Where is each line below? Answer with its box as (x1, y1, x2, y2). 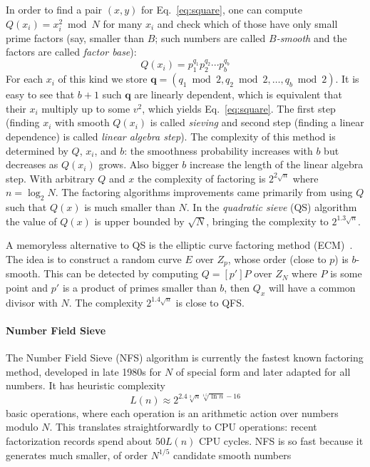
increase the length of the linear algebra (189, 157, 364, 172)
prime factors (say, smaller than (6, 30, 145, 45)
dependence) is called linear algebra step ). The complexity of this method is (6, 128, 336, 143)
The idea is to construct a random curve (6, 251, 182, 266)
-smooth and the (276, 30, 347, 45)
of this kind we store (58, 71, 148, 86)
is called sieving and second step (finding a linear (150, 115, 364, 130)
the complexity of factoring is (138, 170, 266, 185)
